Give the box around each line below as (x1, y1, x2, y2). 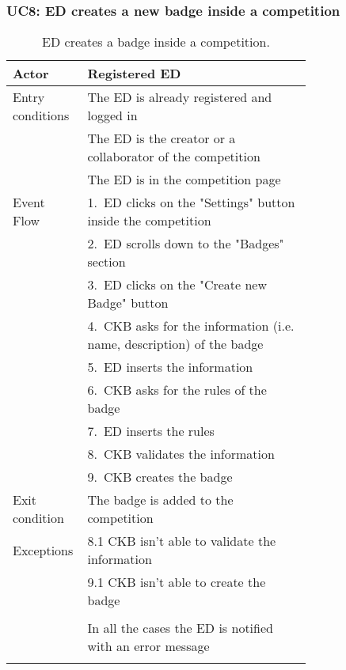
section (87, 252, 126, 271)
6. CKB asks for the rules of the (87, 380, 267, 399)
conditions (13, 106, 70, 125)
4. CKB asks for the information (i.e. (87, 316, 295, 335)
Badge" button (87, 293, 169, 312)
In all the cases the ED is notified (87, 619, 273, 638)
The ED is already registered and (87, 88, 272, 107)
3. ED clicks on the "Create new (87, 275, 268, 294)
